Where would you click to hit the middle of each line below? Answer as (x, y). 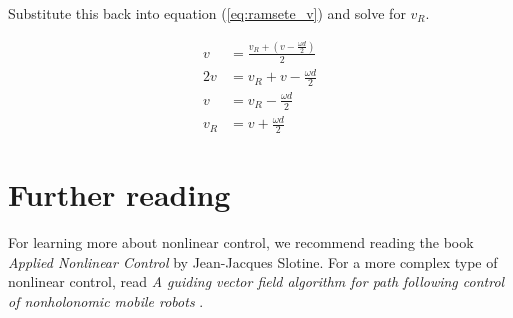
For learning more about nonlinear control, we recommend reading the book (241, 242)
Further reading (119, 194)
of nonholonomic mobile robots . (106, 300)
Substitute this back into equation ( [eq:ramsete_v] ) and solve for (207, 13)
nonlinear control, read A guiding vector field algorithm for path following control (256, 281)
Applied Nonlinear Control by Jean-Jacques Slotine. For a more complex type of (253, 261)
